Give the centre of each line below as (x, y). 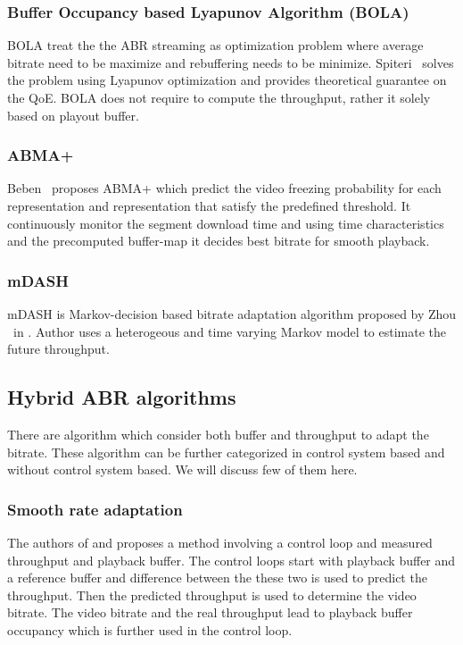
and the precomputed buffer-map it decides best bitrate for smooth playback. (219, 241)
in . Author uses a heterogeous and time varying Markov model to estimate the (229, 331)
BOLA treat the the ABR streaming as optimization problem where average (215, 45)
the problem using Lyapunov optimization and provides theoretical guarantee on (227, 80)
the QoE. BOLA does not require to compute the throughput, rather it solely (219, 97)
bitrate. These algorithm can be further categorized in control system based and (226, 452)
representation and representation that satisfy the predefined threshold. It (209, 205)
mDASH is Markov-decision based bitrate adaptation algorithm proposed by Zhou (232, 314)
